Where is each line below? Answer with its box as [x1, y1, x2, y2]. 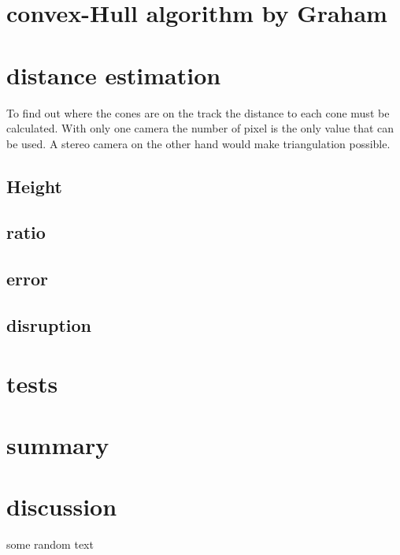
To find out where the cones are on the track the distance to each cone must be [6, 104, 390, 121]
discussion [6, 490, 117, 523]
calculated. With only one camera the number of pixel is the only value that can [6, 120, 394, 136]
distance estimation [6, 58, 221, 91]
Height [6, 173, 62, 198]
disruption [6, 313, 92, 337]
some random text [6, 536, 94, 553]
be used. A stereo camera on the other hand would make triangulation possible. [6, 135, 391, 151]
